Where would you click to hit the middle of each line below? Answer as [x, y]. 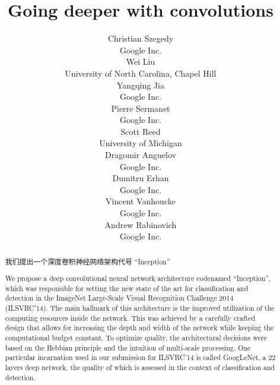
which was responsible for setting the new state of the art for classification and [127, 288]
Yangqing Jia [141, 85]
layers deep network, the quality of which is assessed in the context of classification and [140, 367]
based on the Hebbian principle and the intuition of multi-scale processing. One [128, 347]
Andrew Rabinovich [141, 224]
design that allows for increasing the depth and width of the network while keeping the [139, 328]
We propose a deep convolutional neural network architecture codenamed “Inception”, [138, 278]
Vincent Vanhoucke [141, 201]
